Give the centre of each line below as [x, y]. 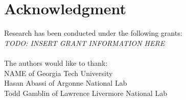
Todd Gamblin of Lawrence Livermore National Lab [86, 93]
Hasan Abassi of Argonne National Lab [66, 83]
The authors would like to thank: [56, 62]
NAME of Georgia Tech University [59, 73]
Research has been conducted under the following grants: [93, 33]
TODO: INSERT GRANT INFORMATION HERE [85, 43]
